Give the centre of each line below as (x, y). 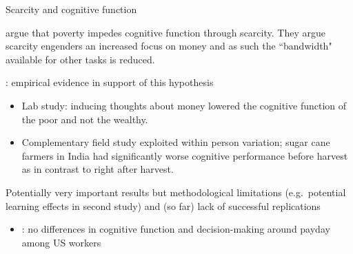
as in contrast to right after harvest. (98, 169)
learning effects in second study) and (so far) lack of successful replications (163, 205)
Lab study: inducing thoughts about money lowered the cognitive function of (184, 105)
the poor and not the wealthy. (85, 119)
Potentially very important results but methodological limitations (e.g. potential (176, 192)
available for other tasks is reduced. (80, 59)
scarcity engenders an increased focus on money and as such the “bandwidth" (169, 46)
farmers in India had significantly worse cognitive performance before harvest (185, 155)
